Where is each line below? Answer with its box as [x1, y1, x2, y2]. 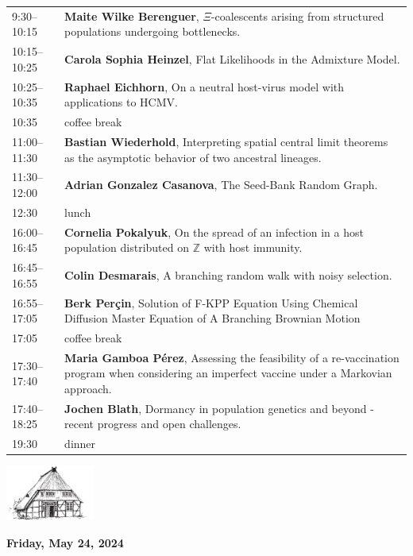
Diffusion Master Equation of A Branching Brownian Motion [64, 310, 361, 326]
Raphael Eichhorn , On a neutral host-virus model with [64, 78, 345, 95]
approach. [64, 380, 112, 396]
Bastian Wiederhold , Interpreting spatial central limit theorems [64, 133, 388, 149]
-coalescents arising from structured [210, 7, 384, 24]
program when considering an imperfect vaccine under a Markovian [64, 365, 392, 381]
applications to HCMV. [64, 94, 178, 110]
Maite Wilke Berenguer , [64, 7, 199, 24]
